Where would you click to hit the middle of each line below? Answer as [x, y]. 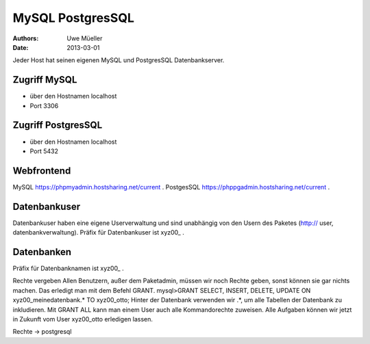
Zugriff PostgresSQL [58, 125]
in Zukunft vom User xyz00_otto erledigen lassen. [83, 319]
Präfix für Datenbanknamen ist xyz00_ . [68, 268]
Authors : [26, 38]
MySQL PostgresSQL [74, 18]
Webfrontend [42, 171]
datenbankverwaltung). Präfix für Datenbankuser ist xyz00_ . [98, 233]
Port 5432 [44, 151]
